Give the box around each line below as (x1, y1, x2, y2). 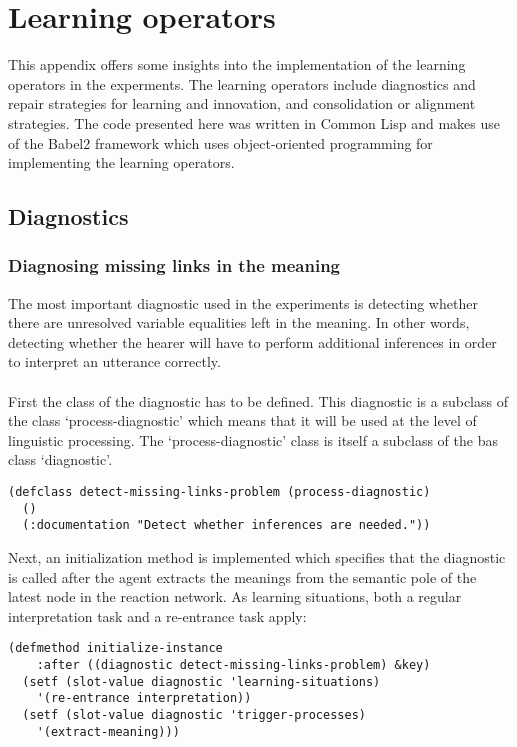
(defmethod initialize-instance (8, 641, 223, 656)
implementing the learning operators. (8, 152, 235, 173)
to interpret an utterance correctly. (8, 351, 221, 372)
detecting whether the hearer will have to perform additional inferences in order (8, 331, 497, 352)
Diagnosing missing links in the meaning (8, 253, 340, 278)
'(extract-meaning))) (36, 724, 180, 739)
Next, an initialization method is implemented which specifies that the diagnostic (8, 547, 506, 567)
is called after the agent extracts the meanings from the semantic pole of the (8, 566, 477, 587)
